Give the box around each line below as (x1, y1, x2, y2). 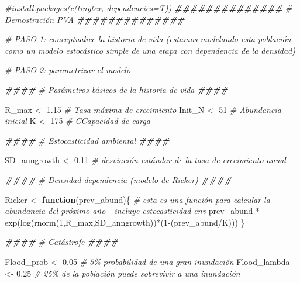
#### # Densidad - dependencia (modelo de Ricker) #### (5, 173, 232, 185)
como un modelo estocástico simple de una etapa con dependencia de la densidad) (5, 44, 295, 56)
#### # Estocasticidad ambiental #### (5, 134, 170, 146)
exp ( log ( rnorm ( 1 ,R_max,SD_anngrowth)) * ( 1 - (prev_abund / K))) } (5, 216, 245, 228)
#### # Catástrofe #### (5, 236, 118, 248)
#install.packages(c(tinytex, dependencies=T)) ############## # (5, 2, 292, 13)
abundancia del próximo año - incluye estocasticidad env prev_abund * (5, 205, 260, 217)
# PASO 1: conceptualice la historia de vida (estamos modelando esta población (5, 33, 291, 45)
